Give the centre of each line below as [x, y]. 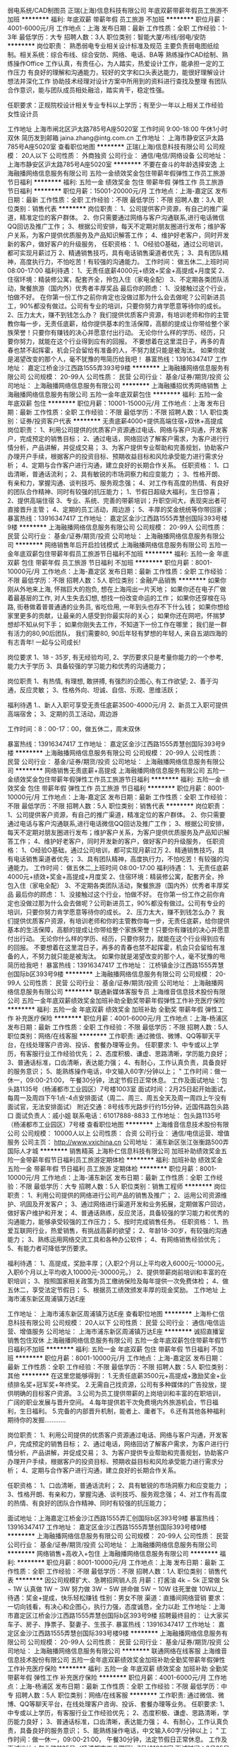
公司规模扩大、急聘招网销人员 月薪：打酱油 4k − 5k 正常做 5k [140, 1580]
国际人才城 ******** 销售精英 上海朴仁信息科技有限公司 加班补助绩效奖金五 [117, 1151]
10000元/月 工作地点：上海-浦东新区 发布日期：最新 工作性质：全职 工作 [112, 1178]
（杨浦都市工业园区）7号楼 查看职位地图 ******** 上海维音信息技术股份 [112, 1124]
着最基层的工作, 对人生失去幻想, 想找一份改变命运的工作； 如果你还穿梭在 [114, 598]
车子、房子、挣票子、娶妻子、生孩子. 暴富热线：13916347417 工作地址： [112, 1624]
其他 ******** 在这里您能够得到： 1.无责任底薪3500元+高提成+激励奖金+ [114, 1376]
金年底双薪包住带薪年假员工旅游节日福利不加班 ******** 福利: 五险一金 [111, 554]
